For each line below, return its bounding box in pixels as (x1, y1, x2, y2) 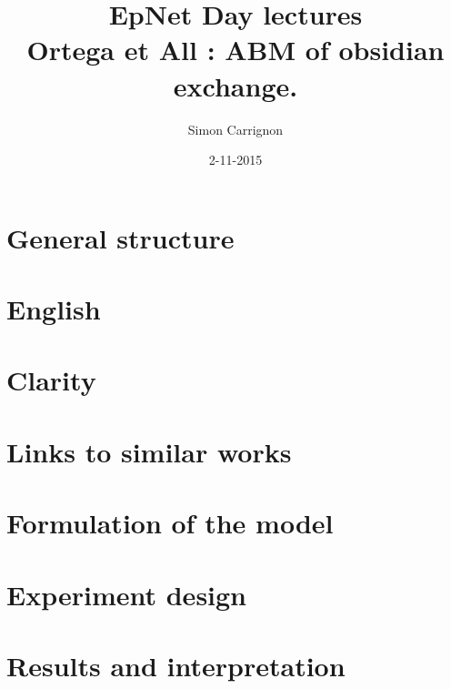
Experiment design (6, 575, 247, 613)
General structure (6, 218, 235, 256)
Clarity (6, 361, 96, 399)
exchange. (173, 66, 298, 104)
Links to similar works (6, 432, 292, 470)
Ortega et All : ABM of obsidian (26, 31, 445, 68)
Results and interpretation (6, 646, 346, 684)
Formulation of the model (6, 504, 334, 542)
